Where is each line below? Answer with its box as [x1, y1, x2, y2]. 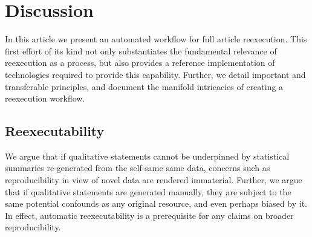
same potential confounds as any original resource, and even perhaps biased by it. [5, 197, 307, 210]
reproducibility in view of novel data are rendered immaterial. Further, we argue [5, 174, 302, 186]
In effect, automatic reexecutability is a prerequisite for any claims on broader [5, 209, 294, 221]
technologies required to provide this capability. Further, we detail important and [5, 68, 306, 80]
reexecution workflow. [5, 92, 85, 105]
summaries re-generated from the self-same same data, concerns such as [5, 161, 270, 174]
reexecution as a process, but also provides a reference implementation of [5, 56, 275, 69]
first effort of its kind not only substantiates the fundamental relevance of [5, 44, 277, 57]
